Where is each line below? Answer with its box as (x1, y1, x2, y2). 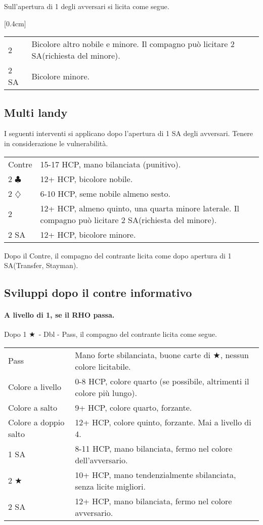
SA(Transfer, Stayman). (4, 260, 78, 271)
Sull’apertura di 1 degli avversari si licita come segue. (4, 1, 169, 11)
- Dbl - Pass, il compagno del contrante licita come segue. (38, 329, 217, 339)
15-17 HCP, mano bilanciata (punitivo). (40, 158, 181, 170)
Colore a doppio (8, 416, 65, 428)
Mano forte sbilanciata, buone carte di (75, 348, 211, 361)
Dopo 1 (4, 329, 27, 339)
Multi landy (4, 104, 68, 120)
